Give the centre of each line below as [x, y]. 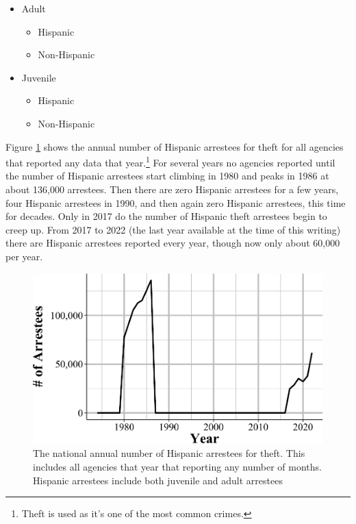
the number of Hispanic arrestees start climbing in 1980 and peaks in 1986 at [167, 176]
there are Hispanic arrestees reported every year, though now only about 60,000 [173, 243]
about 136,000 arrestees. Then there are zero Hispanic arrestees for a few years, [172, 189]
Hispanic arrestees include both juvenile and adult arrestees [158, 480]
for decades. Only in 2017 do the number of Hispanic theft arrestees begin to [166, 216]
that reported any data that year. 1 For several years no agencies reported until [170, 161]
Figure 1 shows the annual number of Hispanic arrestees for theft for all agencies [175, 146]
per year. [24, 256]
